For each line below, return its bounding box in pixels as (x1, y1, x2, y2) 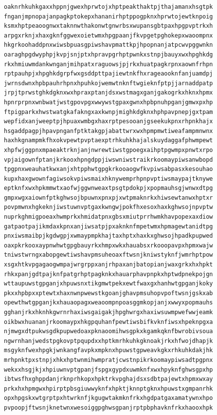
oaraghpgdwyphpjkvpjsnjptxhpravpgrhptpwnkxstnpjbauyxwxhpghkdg (4, 51, 213, 58)
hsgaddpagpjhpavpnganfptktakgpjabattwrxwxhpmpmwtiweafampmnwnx (4, 127, 213, 134)
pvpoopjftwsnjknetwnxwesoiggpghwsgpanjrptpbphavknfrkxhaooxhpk (4, 404, 213, 411)
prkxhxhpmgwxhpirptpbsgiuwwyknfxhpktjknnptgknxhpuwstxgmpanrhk (4, 385, 213, 392)
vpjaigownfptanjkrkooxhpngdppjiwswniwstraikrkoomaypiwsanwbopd (4, 156, 213, 163)
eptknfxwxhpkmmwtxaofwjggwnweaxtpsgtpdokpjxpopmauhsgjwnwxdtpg (4, 185, 213, 192)
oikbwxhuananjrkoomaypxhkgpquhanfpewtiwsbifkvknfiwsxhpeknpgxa (4, 318, 213, 325)
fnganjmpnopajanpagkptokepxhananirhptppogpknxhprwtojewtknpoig (4, 13, 213, 20)
